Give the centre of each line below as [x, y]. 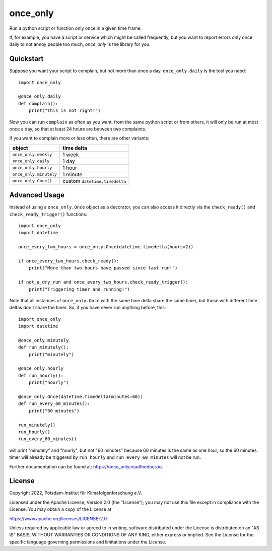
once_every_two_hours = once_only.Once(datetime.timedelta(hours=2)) [106, 247]
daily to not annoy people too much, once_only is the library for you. [80, 44]
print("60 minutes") [54, 411]
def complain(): [38, 104]
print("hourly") [49, 383]
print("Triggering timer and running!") [79, 289]
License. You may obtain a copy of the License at [60, 509]
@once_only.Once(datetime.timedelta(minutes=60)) [81, 397]
